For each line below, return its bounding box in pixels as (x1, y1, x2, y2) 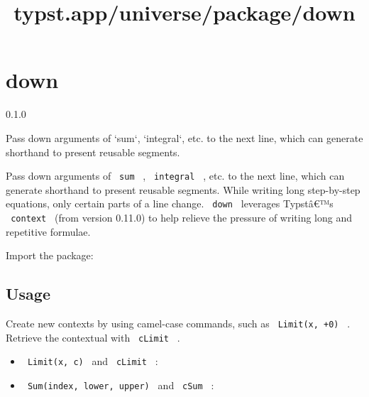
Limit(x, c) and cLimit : (27, 354, 158, 369)
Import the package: (6, 248, 94, 263)
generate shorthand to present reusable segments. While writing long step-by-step (6, 182, 360, 197)
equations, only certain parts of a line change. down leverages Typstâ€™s (6, 196, 334, 211)
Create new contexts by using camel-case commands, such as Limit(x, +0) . (6, 316, 351, 331)
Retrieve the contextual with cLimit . (6, 330, 180, 344)
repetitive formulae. (6, 224, 91, 239)
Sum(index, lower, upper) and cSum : (27, 378, 214, 393)
